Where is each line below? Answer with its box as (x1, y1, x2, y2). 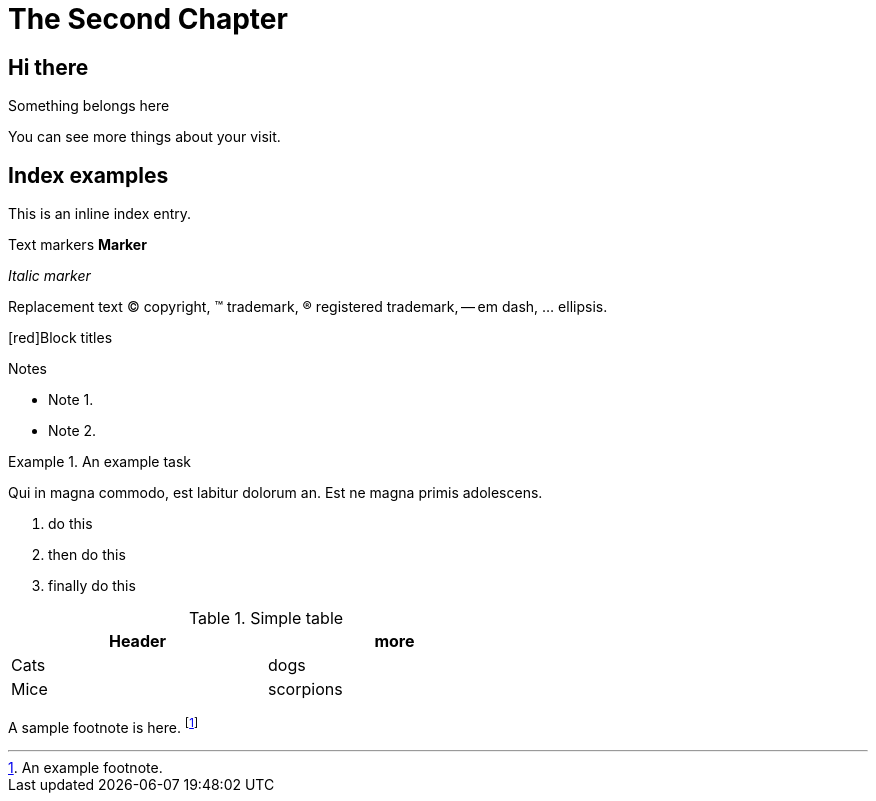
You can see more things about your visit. (8, 128, 281, 146)
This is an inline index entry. (8, 205, 192, 223)
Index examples (8, 162, 169, 188)
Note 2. (48, 422, 97, 440)
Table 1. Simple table (188, 608, 344, 629)
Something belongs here (8, 97, 170, 115)
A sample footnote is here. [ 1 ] (8, 716, 199, 736)
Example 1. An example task (8, 453, 192, 471)
